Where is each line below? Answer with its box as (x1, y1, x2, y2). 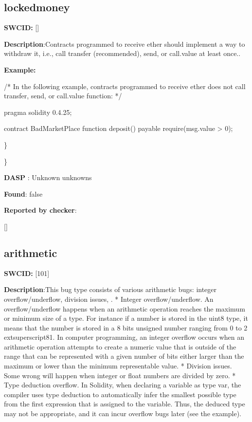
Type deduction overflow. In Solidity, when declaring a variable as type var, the (4, 380, 241, 390)
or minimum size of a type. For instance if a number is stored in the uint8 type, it (4, 313, 248, 323)
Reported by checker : (4, 205, 77, 215)
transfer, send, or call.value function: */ (4, 91, 122, 101)
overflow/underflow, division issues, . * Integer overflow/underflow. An (4, 294, 214, 304)
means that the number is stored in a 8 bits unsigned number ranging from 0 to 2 (4, 322, 248, 332)
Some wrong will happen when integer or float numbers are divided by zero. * (4, 370, 236, 380)
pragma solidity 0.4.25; (4, 107, 72, 117)
